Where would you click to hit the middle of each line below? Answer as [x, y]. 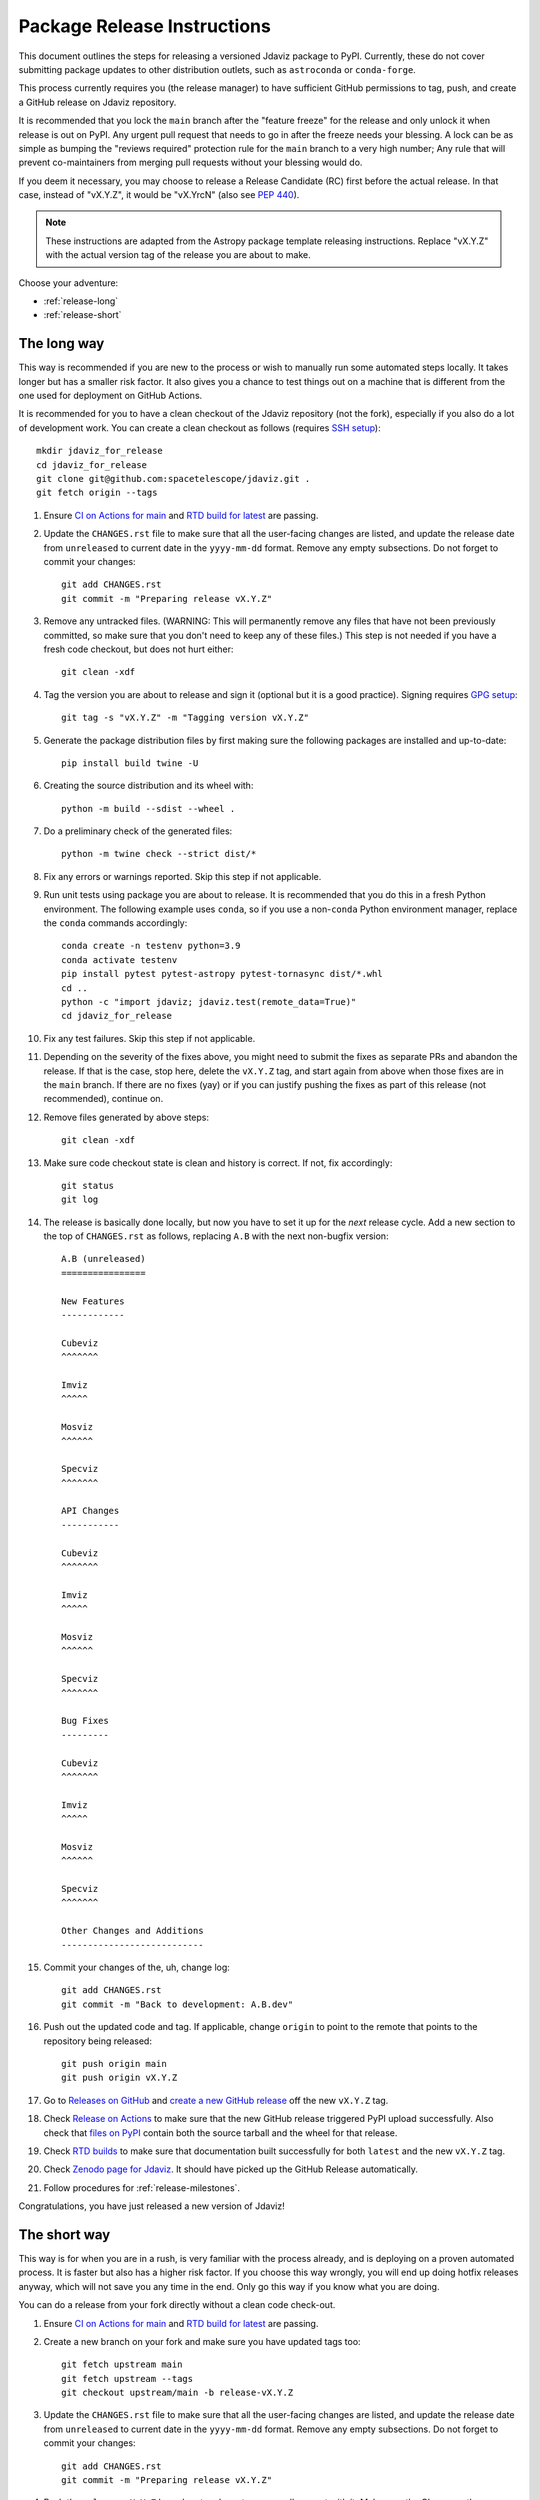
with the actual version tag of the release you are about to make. [178, 255]
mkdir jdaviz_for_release [100, 451]
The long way [61, 343]
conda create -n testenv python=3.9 [151, 946]
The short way [64, 2234]
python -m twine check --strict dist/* [159, 854]
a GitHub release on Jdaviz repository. [97, 102]
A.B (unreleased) [103, 1259]
